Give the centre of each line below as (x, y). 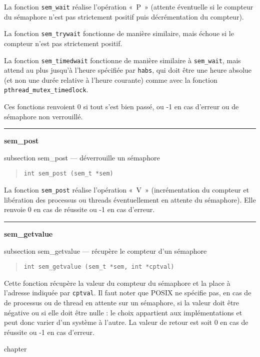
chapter (15, 349)
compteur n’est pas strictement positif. (63, 43)
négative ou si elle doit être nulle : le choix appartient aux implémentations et (123, 312)
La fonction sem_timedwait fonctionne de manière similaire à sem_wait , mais (122, 60)
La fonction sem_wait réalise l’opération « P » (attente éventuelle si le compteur (129, 7)
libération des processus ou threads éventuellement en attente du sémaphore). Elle (130, 199)
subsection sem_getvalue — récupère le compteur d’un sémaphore (105, 250)
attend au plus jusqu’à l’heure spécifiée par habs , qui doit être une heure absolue (128, 70)
